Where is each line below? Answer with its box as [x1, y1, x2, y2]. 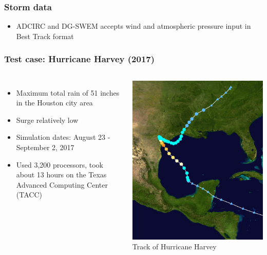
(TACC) [16, 189, 42, 200]
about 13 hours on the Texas [16, 169, 107, 180]
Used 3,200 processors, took [16, 159, 103, 170]
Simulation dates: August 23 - [16, 132, 110, 142]
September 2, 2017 [16, 142, 74, 152]
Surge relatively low [16, 114, 79, 125]
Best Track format [16, 30, 74, 41]
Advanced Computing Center [16, 179, 108, 190]
